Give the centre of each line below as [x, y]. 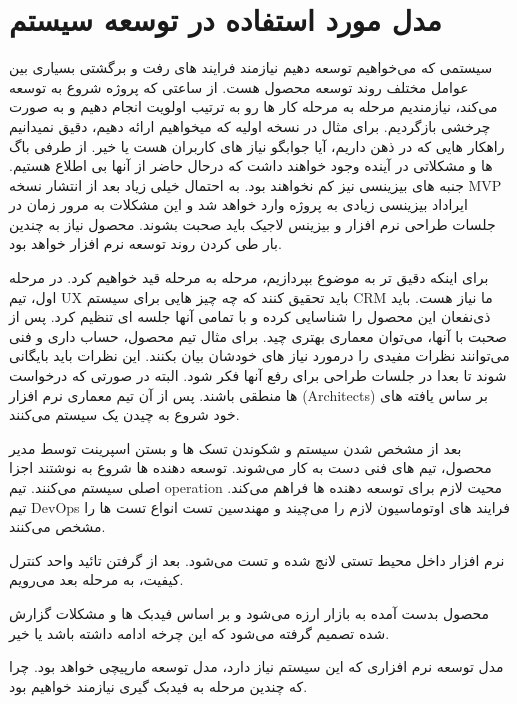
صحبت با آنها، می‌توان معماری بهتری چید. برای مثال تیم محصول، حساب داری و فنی [258, 335]
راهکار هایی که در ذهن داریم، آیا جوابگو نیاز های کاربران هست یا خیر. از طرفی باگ [257, 145]
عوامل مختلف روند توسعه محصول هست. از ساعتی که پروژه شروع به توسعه [239, 86]
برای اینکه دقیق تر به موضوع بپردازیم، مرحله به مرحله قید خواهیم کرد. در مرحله [249, 277]
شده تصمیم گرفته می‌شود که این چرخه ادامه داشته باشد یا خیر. [199, 632]
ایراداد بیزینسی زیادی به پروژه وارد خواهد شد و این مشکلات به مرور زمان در [238, 204]
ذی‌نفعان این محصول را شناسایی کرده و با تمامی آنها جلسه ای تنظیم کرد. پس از [250, 316]
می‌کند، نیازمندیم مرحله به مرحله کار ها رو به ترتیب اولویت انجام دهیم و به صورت [253, 106]
